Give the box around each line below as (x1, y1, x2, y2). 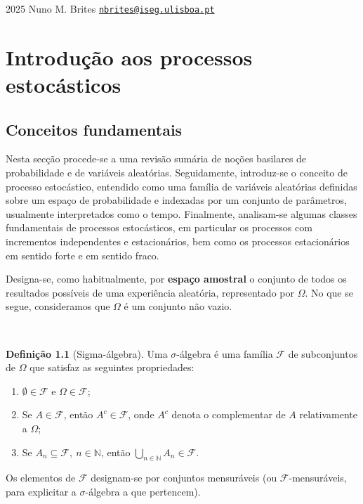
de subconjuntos (288, 346, 358, 361)
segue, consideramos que (6, 299, 110, 314)
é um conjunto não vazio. (124, 299, 232, 314)
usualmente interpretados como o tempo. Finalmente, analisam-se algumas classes (6, 206, 357, 221)
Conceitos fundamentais (6, 118, 183, 140)
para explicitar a (6, 484, 77, 498)
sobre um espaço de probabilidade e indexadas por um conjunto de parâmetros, (6, 193, 347, 207)
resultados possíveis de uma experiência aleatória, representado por (6, 285, 294, 299)
